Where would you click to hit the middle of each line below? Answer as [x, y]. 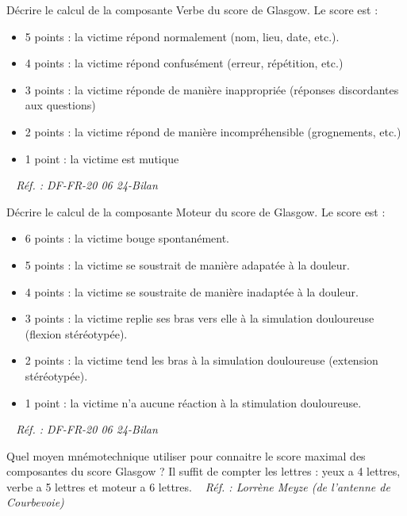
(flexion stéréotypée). [76, 333]
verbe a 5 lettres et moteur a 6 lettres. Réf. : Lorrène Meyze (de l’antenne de [198, 486]
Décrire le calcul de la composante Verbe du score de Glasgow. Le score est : [192, 10]
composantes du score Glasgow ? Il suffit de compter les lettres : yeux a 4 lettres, [203, 471]
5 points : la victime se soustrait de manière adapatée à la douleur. [187, 264]
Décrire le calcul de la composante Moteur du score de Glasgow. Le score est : [196, 211]
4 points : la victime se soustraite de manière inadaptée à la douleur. [192, 291]
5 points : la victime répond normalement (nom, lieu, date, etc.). [182, 36]
